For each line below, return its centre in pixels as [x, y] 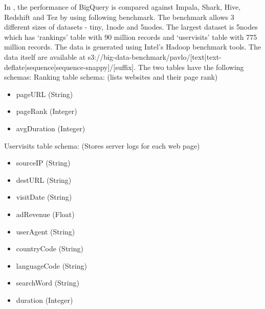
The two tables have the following [191, 67]
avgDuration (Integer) [51, 128]
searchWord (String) [48, 283]
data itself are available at [45, 56]
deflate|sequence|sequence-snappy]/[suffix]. [70, 67]
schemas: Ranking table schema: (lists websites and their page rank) [111, 77]
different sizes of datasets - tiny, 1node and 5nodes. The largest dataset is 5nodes [131, 27]
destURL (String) [44, 180]
